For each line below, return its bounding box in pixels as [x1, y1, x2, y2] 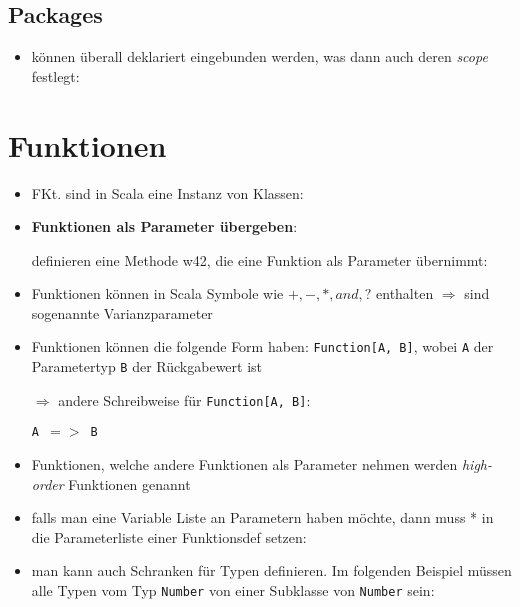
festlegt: [31, 65, 80, 86]
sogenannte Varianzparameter [31, 302, 213, 323]
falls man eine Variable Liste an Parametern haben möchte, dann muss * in [31, 507, 494, 528]
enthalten [376, 283, 434, 304]
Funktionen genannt [68, 473, 191, 494]
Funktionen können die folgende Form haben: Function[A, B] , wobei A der [31, 336, 494, 357]
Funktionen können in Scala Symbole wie [31, 283, 284, 304]
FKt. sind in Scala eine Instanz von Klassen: [31, 182, 304, 203]
